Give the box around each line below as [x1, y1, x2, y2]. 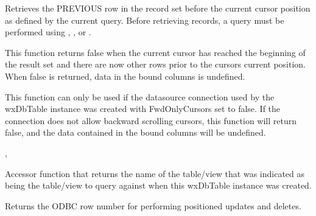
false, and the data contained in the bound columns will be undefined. [5, 126, 266, 139]
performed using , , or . [5, 26, 91, 38]
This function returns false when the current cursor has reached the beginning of [5, 46, 306, 58]
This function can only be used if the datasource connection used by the [5, 90, 275, 103]
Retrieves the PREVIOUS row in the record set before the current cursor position [5, 2, 311, 14]
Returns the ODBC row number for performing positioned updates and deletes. [5, 199, 301, 212]
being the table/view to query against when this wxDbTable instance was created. [5, 179, 312, 192]
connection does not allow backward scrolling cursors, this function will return [5, 114, 297, 127]
